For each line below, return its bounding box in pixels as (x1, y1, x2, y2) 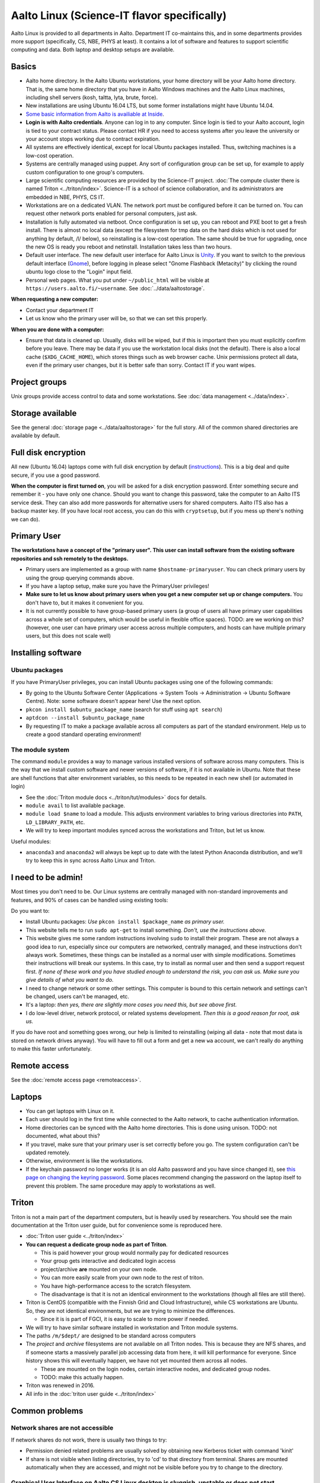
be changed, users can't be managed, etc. (25, 992, 130, 1000)
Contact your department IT (25, 306, 94, 314)
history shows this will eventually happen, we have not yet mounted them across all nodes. (25, 1357, 248, 1364)
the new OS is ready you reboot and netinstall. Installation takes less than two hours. (25, 243, 232, 250)
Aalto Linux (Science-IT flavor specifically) (11, 9, 227, 22)
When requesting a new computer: (11, 295, 99, 303)
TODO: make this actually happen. (40, 1373, 124, 1380)
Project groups (11, 377, 68, 387)
